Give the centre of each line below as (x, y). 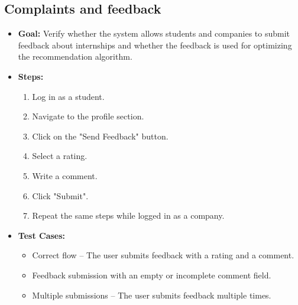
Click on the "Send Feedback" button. (100, 136)
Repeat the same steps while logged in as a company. (128, 215)
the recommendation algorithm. (75, 56)
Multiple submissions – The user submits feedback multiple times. (152, 295)
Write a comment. (65, 175)
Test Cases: (42, 235)
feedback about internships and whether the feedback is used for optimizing (155, 45)
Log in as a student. (68, 96)
